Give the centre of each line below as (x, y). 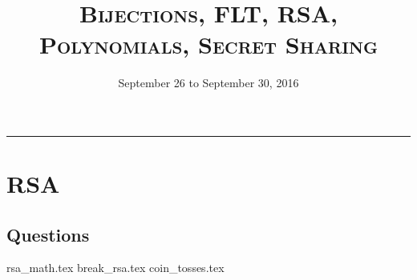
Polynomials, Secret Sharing (208, 44)
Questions (48, 234)
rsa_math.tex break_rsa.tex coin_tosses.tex (115, 268)
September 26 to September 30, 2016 (208, 83)
